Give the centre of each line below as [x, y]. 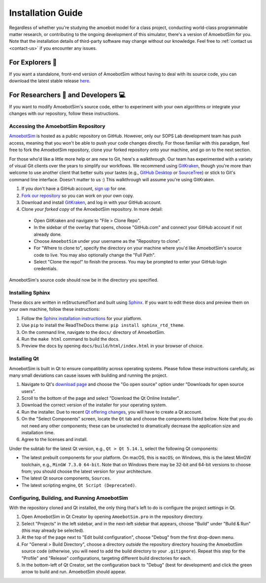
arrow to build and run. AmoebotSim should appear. [74, 572]
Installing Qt [24, 358]
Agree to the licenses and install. [55, 439]
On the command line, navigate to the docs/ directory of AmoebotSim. [93, 332]
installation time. [38, 433]
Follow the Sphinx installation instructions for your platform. [82, 318]
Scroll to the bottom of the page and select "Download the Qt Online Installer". [101, 398]
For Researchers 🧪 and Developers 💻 [67, 95]
